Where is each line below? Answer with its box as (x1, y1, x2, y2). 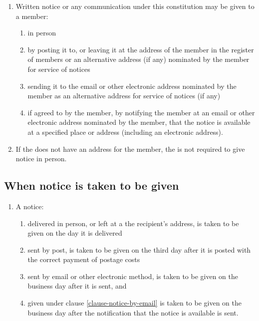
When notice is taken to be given (4, 178, 179, 193)
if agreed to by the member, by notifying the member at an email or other (27, 107, 255, 117)
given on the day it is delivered (27, 228, 122, 238)
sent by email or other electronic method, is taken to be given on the (27, 271, 238, 281)
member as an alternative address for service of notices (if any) (27, 90, 221, 101)
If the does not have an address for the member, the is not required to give (15, 143, 245, 154)
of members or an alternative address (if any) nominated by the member (27, 54, 250, 64)
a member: (15, 10, 48, 21)
